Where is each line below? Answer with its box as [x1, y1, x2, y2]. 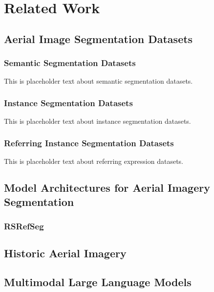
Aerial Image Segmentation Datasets [4, 31, 193, 46]
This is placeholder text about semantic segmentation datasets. [4, 76, 193, 86]
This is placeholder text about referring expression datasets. [4, 156, 183, 166]
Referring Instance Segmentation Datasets [4, 136, 174, 149]
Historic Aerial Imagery [4, 246, 127, 260]
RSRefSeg [4, 220, 44, 232]
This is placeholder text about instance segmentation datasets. [4, 116, 191, 126]
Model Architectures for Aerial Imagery [4, 180, 210, 195]
